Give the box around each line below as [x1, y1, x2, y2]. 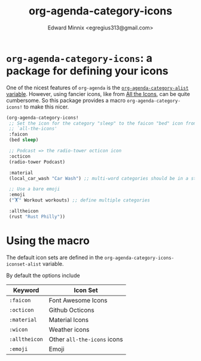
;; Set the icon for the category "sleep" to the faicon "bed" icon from [8, 120, 197, 127]
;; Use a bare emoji [8, 186, 60, 192]
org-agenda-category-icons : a [6, 51, 153, 65]
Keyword [13, 286, 39, 294]
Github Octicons [48, 306, 95, 314]
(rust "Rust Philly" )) [8, 213, 66, 219]
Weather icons [48, 325, 90, 333]
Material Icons [48, 315, 89, 324]
